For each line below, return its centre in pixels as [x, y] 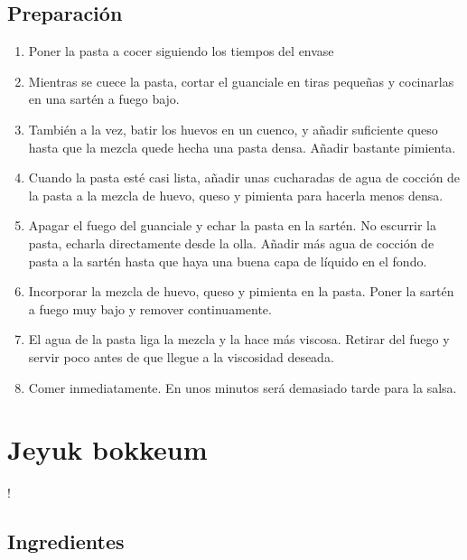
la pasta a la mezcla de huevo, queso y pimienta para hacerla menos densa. [236, 195]
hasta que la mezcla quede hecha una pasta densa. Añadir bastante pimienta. [242, 147]
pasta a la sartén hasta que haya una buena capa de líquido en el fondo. [228, 261]
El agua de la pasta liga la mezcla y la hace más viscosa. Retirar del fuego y [239, 339]
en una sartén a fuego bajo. [104, 99]
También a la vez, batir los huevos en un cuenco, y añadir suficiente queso [233, 129]
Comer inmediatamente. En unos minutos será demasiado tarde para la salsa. [243, 387]
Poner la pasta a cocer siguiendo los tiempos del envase [181, 51]
